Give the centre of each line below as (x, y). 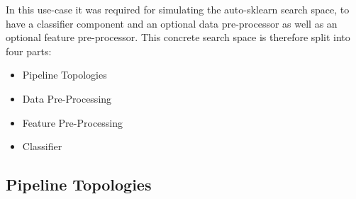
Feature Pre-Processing (73, 122)
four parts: (29, 51)
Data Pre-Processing (67, 98)
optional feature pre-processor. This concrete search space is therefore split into (178, 37)
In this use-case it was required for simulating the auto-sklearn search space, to (178, 9)
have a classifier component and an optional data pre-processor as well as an (172, 23)
